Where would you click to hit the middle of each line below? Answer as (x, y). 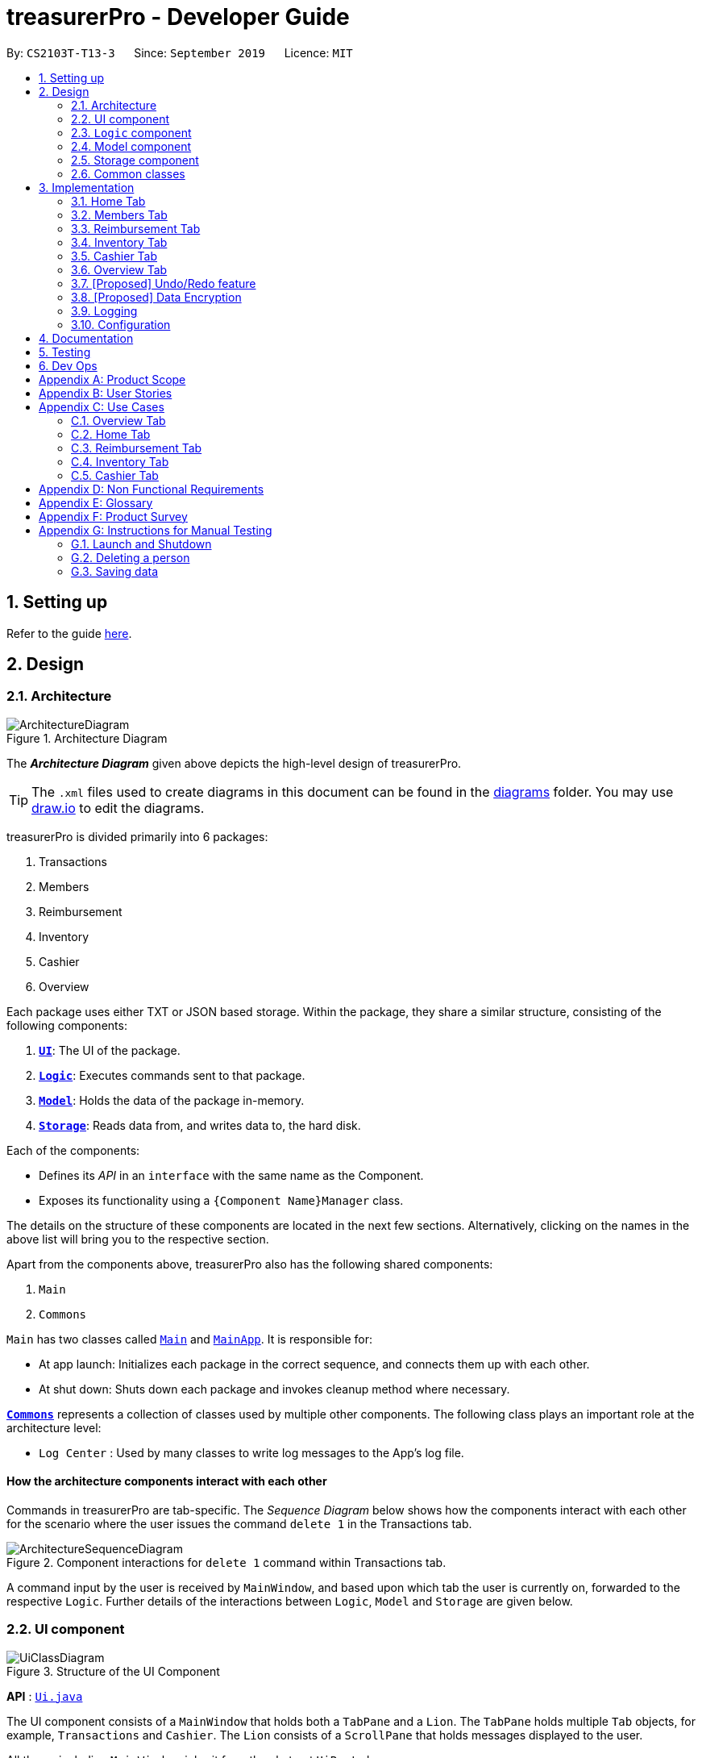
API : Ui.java (45, 1696)
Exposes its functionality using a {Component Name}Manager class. (221, 1200)
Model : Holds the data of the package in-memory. (172, 1100)
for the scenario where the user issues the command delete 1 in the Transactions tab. (239, 1524)
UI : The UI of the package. (110, 1050)
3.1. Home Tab (108, 201)
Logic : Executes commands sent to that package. (172, 1075)
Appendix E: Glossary (96, 502)
